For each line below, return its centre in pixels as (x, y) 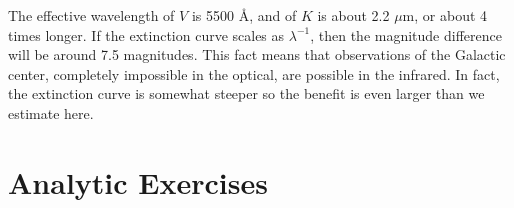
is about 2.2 (353, 15)
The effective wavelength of (91, 15)
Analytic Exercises (138, 181)
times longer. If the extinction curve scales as (146, 34)
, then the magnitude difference (406, 34)
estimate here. (51, 112)
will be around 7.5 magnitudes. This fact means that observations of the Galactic (257, 54)
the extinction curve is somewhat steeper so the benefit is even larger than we (246, 93)
